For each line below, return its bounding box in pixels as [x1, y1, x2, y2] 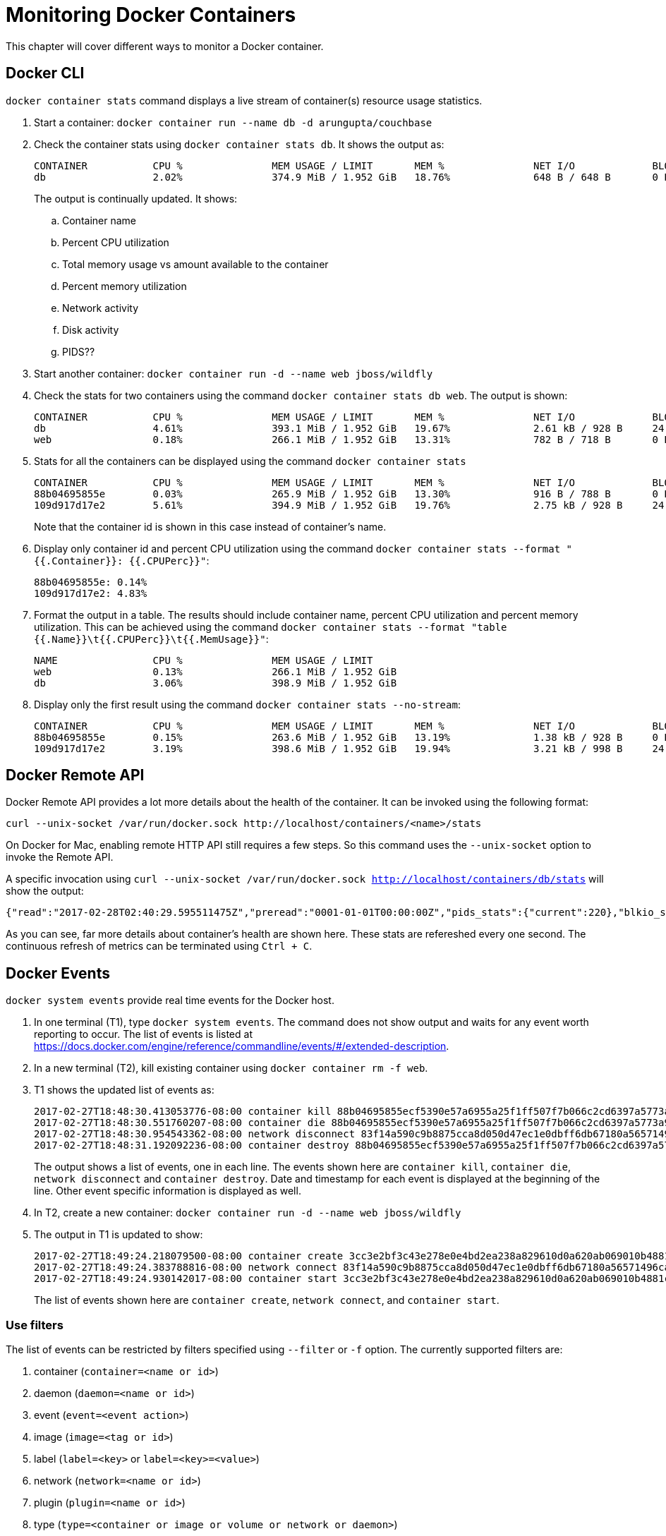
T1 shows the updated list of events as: [34, 1084, 214, 1096]
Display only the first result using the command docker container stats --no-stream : [34, 698, 461, 710]
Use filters [6, 1317, 63, 1332]
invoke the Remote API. [6, 851, 114, 864]
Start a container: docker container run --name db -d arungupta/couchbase [34, 116, 432, 128]
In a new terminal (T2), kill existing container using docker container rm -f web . [34, 1062, 428, 1075]
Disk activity [62, 323, 119, 336]
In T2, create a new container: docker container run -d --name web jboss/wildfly [34, 1207, 461, 1219]
